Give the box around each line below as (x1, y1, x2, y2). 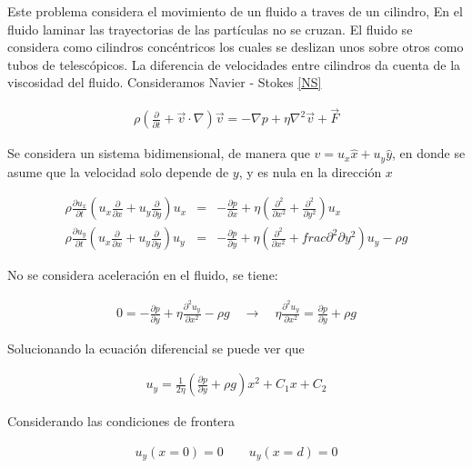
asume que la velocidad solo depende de (7, 162, 229, 181)
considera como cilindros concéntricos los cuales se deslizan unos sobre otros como (7, 37, 464, 56)
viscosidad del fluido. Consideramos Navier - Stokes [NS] (7, 73, 322, 92)
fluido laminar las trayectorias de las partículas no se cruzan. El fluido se (7, 19, 413, 38)
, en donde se (392, 144, 466, 163)
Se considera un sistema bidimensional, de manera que (7, 144, 310, 163)
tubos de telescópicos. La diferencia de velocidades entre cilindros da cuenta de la (7, 55, 461, 74)
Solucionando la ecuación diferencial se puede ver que (7, 338, 305, 357)
